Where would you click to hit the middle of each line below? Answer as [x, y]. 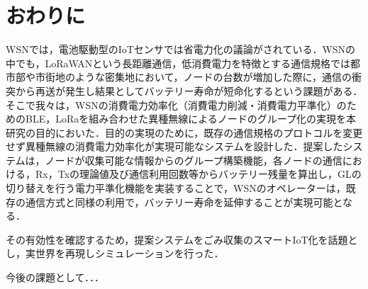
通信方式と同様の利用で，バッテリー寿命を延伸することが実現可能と [184, 202]
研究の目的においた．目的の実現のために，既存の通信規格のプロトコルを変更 [184, 132]
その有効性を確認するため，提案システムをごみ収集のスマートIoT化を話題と [182, 239]
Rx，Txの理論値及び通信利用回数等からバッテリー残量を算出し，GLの [198, 174]
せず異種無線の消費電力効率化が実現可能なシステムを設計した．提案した [174, 146]
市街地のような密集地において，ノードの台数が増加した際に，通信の [193, 77]
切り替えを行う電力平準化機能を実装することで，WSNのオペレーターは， [176, 188]
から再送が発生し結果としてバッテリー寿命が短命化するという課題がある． [189, 90]
